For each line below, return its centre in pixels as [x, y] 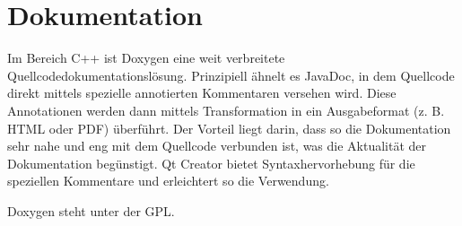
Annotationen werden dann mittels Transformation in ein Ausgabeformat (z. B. [226, 110]
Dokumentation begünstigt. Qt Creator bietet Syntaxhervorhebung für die [211, 163]
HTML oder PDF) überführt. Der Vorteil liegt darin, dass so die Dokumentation [229, 128]
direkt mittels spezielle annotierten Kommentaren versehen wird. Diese [202, 93]
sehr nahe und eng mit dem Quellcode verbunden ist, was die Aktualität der [217, 146]
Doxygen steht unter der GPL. [91, 210]
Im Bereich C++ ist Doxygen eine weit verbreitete [146, 58]
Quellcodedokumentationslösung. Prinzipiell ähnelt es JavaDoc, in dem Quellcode [231, 75]
